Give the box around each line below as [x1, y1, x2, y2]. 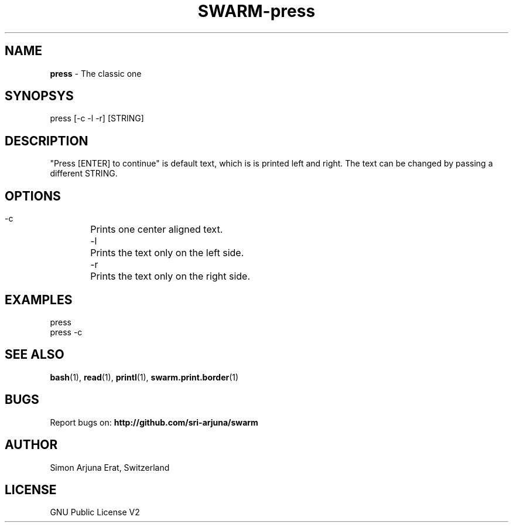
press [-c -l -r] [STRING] [50, 113, 144, 124]
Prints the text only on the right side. [90, 270, 250, 283]
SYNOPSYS [5, 89, 74, 104]
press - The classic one [50, 68, 142, 79]
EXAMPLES [5, 292, 73, 307]
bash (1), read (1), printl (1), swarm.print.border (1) [50, 372, 239, 382]
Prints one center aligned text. [90, 223, 223, 236]
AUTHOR [5, 437, 58, 453]
